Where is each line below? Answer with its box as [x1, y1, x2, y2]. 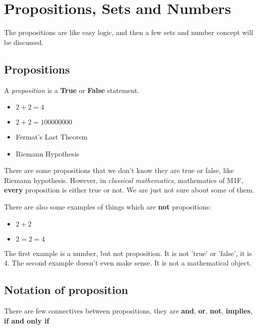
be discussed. [4, 36, 44, 47]
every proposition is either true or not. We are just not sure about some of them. [4, 184, 255, 195]
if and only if [4, 315, 49, 325]
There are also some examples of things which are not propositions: [4, 201, 212, 212]
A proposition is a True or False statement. [4, 84, 140, 95]
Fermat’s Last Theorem [15, 131, 88, 142]
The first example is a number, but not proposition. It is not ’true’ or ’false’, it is [4, 247, 252, 258]
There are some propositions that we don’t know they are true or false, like [4, 165, 234, 175]
